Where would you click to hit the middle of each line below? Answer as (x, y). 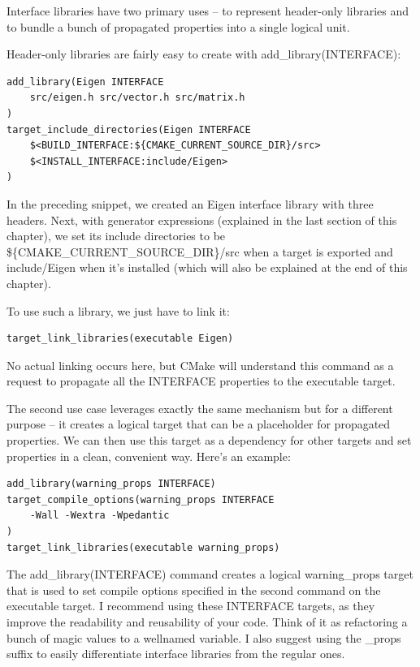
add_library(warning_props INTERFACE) (111, 484)
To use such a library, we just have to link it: (118, 310)
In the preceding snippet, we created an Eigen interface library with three (190, 203)
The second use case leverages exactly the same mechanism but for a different (200, 408)
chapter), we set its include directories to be (116, 236)
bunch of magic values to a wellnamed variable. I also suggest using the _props (204, 637)
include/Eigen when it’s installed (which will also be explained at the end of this (207, 267)
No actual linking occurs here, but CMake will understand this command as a (200, 365)
